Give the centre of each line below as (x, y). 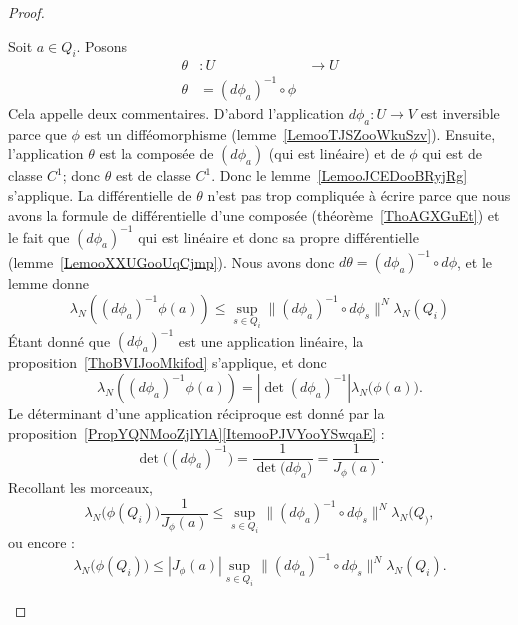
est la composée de (156, 153)
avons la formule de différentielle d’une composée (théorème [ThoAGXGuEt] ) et (254, 214)
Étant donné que (59, 340)
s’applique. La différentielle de (100, 194)
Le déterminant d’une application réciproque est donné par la (196, 412)
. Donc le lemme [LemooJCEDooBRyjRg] (339, 175)
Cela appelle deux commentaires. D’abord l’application (176, 112)
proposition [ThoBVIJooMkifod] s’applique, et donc (167, 362)
